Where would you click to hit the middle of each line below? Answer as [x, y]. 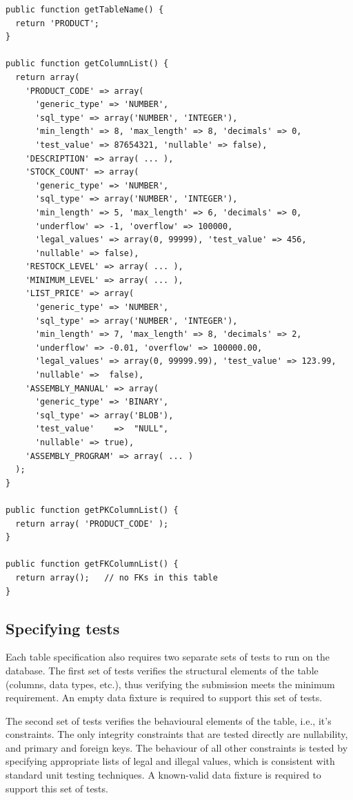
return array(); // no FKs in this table [117, 577]
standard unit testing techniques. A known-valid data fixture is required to [163, 775]
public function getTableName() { [85, 10]
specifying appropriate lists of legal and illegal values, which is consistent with [170, 761]
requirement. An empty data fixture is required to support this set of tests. [164, 697]
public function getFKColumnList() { [92, 564]
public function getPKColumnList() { [92, 510]
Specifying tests [63, 628]
